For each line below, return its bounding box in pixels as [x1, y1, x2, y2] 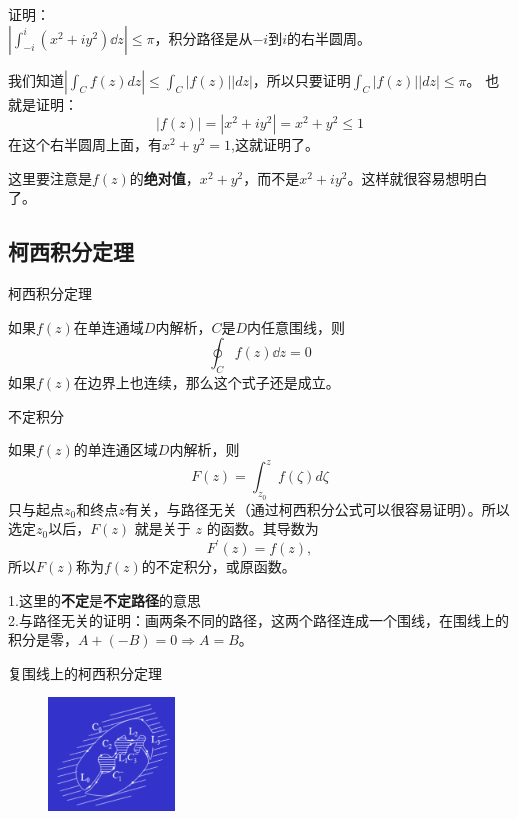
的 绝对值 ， [129, 167, 200, 188]
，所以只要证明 [252, 69, 351, 90]
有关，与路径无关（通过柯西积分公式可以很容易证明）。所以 [124, 498, 510, 519]
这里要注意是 [8, 167, 92, 188]
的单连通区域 [73, 439, 158, 460]
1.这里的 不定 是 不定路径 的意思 [8, 589, 201, 610]
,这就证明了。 [231, 134, 319, 155]
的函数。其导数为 [206, 518, 319, 539]
